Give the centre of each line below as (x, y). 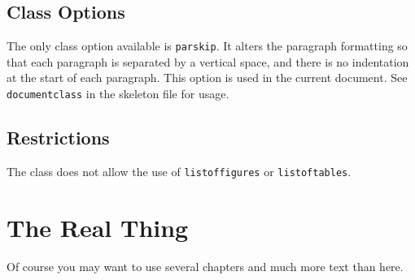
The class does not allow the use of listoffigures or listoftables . (179, 171)
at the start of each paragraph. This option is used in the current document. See (207, 78)
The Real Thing (98, 227)
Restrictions (58, 138)
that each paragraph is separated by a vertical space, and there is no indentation (208, 61)
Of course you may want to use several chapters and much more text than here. (205, 266)
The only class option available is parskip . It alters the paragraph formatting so (207, 46)
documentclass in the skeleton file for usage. (118, 94)
